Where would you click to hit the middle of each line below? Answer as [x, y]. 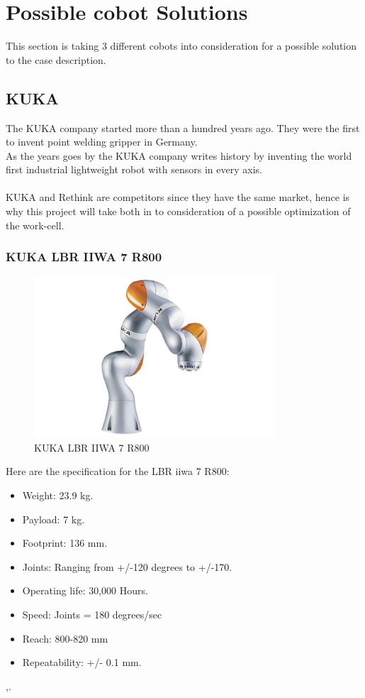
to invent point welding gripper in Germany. [102, 142]
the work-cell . [35, 225]
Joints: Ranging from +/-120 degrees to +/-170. [127, 566]
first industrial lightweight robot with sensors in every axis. [134, 169]
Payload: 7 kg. [54, 519]
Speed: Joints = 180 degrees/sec [92, 614]
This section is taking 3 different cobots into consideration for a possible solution [181, 46]
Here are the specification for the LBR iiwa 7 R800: [118, 471]
